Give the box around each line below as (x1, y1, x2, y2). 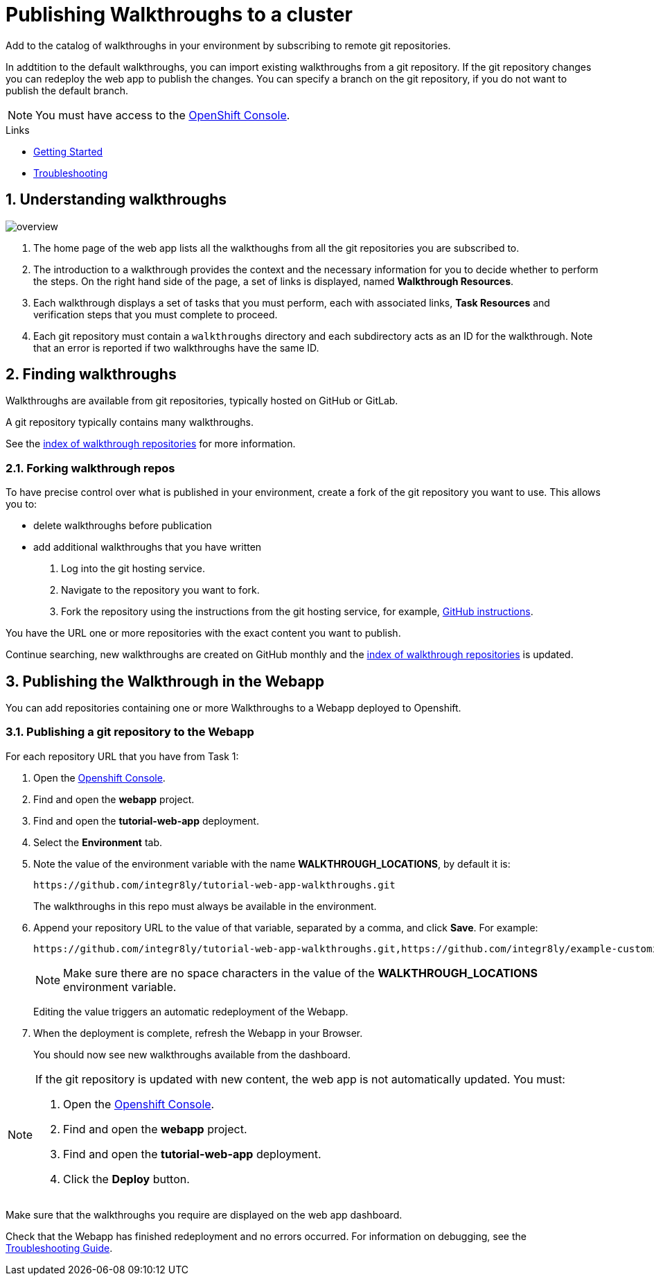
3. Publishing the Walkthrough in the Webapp (6, 672, 325, 690)
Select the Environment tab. (33, 836, 163, 848)
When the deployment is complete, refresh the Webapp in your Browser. (33, 1026, 363, 1039)
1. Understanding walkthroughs (6, 191, 227, 209)
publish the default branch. (6, 84, 129, 96)
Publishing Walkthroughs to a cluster (6, 3, 353, 26)
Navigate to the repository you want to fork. (61, 584, 260, 596)
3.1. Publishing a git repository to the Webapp (6, 725, 254, 739)
